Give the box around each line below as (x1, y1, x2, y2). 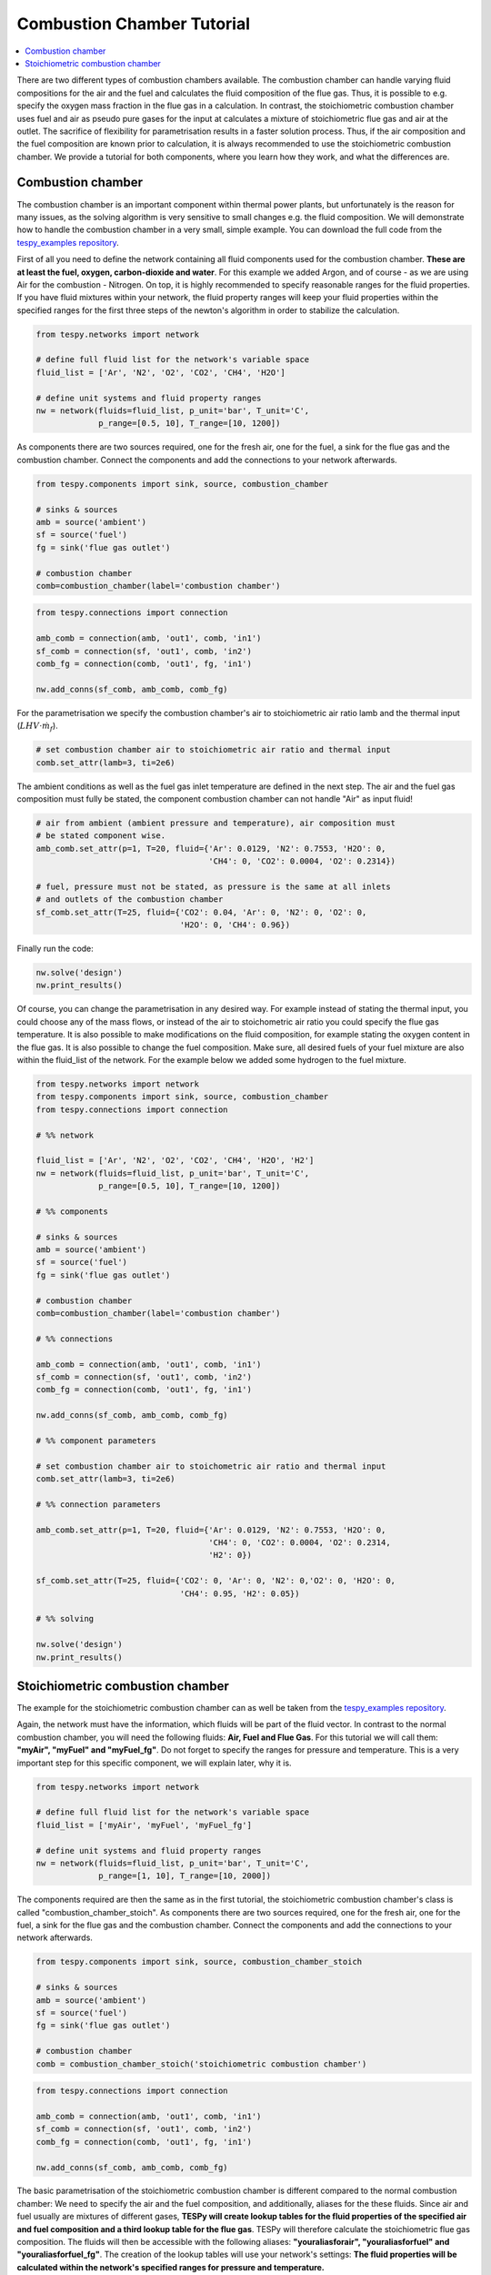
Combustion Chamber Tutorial (16, 14, 250, 34)
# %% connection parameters (35, 1499, 161, 1510)
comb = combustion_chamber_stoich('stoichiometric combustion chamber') (35, 2058, 367, 2069)
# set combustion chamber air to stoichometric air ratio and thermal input (35, 1461, 386, 1471)
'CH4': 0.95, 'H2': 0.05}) (179, 1588, 300, 1599)
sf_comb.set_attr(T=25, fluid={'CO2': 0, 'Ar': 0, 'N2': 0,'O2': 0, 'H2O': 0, (35, 1575, 396, 1586)
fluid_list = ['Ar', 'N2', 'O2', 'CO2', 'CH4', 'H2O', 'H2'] (35, 1156, 315, 1166)
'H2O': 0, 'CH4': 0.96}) (179, 920, 291, 930)
